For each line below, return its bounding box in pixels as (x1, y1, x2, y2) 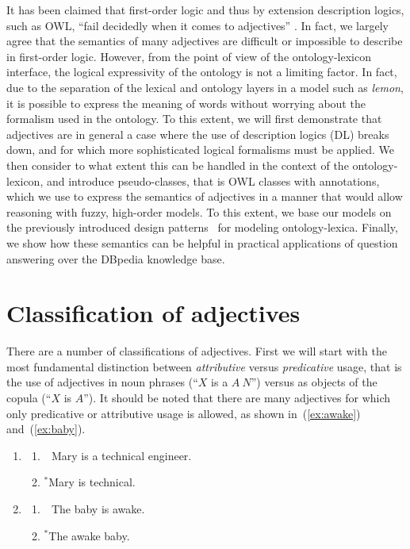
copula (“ (6, 390, 52, 405)
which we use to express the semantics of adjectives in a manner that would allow (6, 188, 403, 205)
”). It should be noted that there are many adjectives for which (83, 390, 391, 405)
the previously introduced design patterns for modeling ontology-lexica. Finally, (6, 219, 398, 236)
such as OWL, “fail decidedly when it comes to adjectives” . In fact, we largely (6, 17, 389, 33)
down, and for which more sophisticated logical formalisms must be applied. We (6, 141, 394, 158)
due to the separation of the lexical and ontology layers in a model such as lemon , (6, 79, 404, 95)
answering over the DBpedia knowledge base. (6, 250, 225, 267)
